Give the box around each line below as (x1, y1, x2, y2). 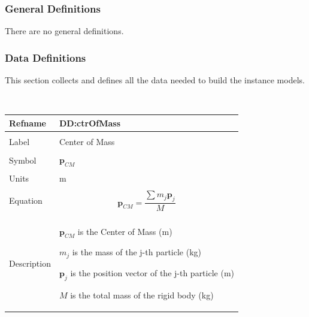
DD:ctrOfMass (59, 116, 120, 129)
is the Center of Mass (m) (77, 225, 172, 237)
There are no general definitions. (5, 25, 124, 37)
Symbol (9, 153, 37, 166)
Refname (9, 116, 46, 129)
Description (9, 256, 51, 269)
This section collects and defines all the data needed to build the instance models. (5, 74, 305, 86)
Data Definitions (5, 50, 86, 65)
